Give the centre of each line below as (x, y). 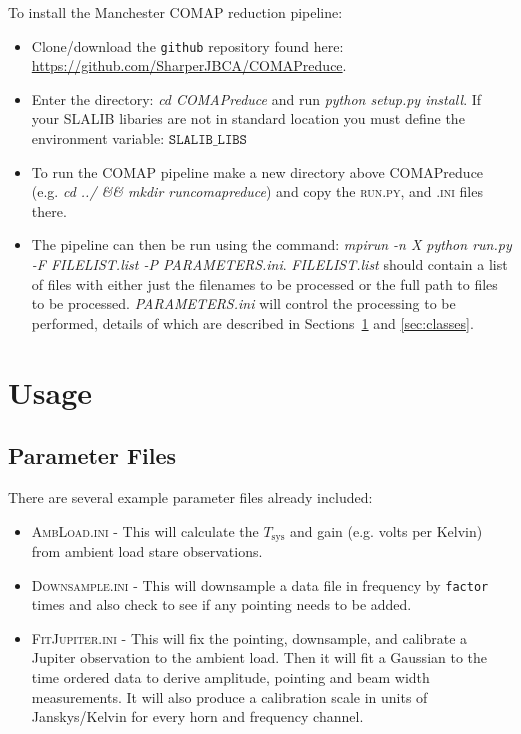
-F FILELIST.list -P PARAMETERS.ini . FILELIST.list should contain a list (269, 264)
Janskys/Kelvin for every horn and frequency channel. (197, 716)
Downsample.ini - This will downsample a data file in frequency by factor (260, 584)
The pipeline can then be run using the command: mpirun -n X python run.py (271, 244)
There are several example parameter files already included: (190, 496)
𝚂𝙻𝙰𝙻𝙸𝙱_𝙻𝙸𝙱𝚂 (207, 140)
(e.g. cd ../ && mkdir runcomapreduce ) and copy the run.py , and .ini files (257, 191)
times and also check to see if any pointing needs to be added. (221, 604)
